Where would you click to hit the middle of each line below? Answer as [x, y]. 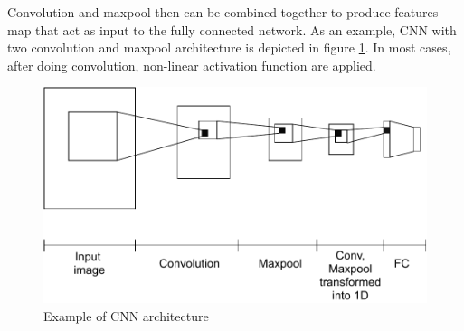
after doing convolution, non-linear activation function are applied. [192, 65]
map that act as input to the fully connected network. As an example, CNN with [232, 29]
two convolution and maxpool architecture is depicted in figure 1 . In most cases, [229, 47]
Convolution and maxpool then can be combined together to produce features [223, 12]
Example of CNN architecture [126, 315]
